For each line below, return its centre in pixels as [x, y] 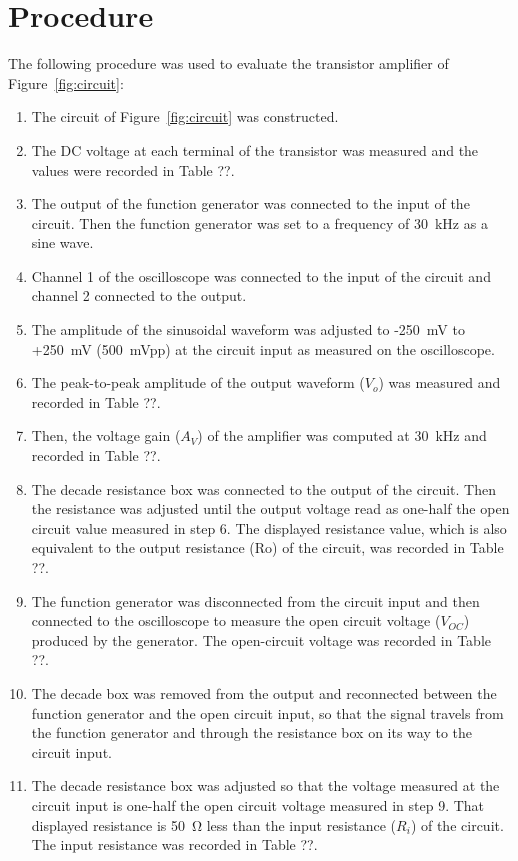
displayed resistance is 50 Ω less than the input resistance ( [214, 824]
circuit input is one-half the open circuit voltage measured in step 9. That [258, 804]
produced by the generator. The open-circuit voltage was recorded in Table [261, 639]
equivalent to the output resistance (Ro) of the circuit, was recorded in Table [267, 547]
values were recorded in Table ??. [133, 169]
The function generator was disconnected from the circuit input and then [255, 600]
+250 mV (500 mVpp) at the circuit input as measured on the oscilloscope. [263, 348]
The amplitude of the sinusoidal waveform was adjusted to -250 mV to [248, 329]
